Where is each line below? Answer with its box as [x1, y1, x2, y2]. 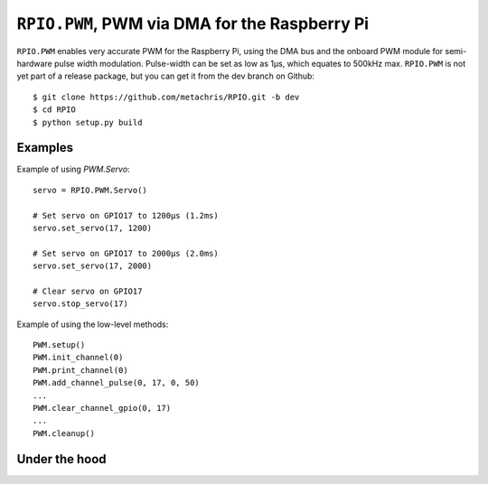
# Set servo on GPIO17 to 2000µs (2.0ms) [33, 248, 219, 258]
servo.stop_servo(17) [33, 299, 128, 309]
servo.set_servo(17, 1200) [33, 222, 153, 233]
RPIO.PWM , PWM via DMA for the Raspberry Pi [16, 14, 370, 33]
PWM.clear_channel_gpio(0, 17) [33, 403, 172, 414]
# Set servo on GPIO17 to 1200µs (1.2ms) [33, 210, 219, 220]
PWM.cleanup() [33, 428, 95, 438]
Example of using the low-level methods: [16, 319, 169, 330]
